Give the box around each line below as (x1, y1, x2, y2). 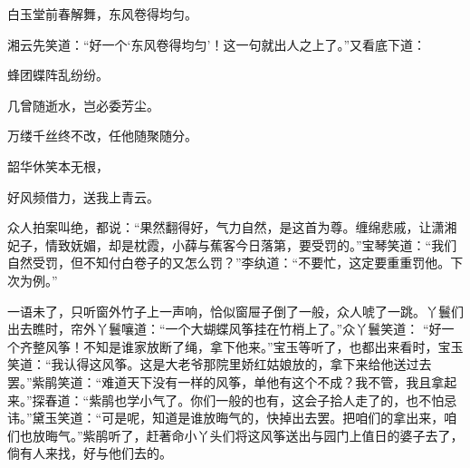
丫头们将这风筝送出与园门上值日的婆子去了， (197, 425, 464, 444)
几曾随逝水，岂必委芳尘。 (7, 95, 159, 114)
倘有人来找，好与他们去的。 (7, 444, 172, 463)
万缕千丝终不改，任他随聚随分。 (7, 126, 197, 145)
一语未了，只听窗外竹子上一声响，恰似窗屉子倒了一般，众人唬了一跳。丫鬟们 (7, 301, 464, 320)
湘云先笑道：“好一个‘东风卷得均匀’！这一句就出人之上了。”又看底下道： (7, 34, 426, 54)
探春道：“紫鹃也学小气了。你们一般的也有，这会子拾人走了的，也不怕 (32, 390, 445, 409)
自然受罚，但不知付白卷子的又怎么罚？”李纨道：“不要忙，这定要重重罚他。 (7, 253, 451, 272)
